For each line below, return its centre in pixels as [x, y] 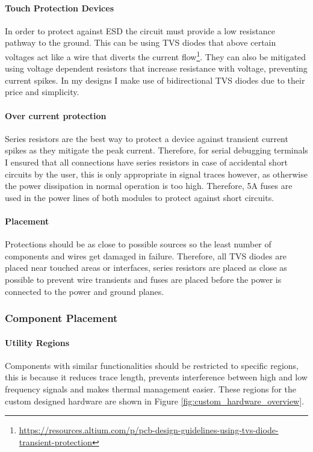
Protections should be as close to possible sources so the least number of [138, 244]
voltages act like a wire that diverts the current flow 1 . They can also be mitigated [156, 55]
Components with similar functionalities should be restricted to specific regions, [152, 365]
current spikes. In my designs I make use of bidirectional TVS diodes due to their [155, 80]
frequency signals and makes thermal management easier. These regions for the [150, 389]
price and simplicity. [42, 92]
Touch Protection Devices [60, 8]
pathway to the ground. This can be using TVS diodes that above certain [141, 42]
